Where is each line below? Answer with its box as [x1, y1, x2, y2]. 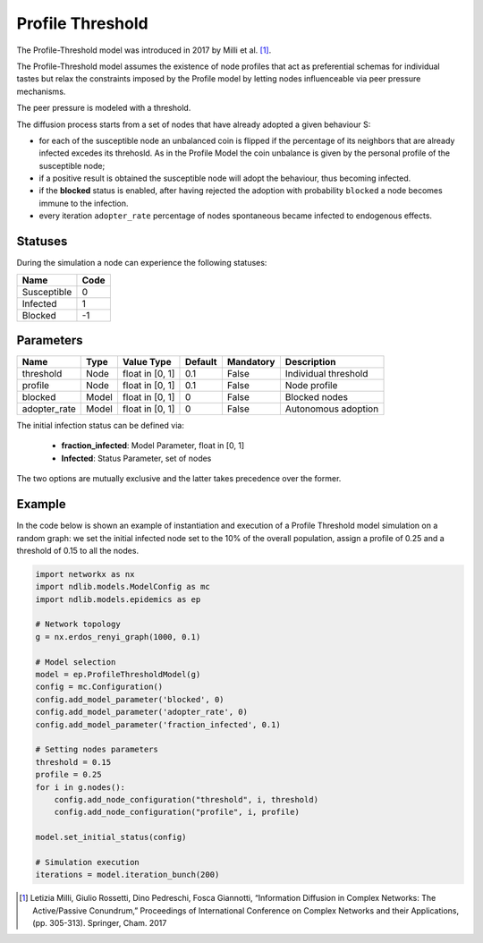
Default [184, 356, 217, 369]
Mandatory [226, 356, 275, 369]
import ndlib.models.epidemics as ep [35, 594, 201, 604]
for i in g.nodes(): [35, 782, 125, 792]
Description [284, 356, 336, 369]
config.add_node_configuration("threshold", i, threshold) [54, 794, 319, 804]
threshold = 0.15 [35, 757, 112, 767]
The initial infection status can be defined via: [16, 421, 185, 431]
